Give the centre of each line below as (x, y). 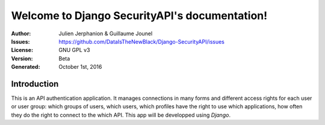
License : (22, 50)
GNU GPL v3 (74, 50)
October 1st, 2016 (80, 67)
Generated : (26, 67)
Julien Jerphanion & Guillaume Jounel (106, 33)
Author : (21, 33)
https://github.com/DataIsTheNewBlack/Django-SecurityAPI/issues (142, 41)
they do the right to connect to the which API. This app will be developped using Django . (121, 115)
